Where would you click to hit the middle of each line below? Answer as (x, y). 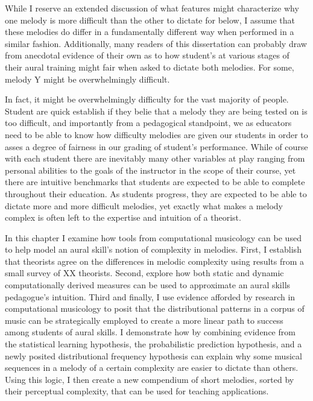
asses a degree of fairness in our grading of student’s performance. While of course (156, 146)
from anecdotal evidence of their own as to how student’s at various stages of (147, 55)
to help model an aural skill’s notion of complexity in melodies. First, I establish (153, 249)
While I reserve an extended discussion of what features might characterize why (152, 8)
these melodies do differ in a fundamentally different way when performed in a (150, 32)
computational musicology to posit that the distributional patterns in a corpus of (155, 308)
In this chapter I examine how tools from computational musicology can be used (153, 237)
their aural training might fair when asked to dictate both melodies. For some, (150, 67)
